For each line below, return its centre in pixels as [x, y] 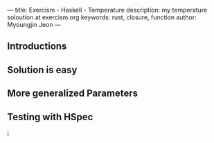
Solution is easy [42, 69]
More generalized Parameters [73, 94]
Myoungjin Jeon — [34, 25]
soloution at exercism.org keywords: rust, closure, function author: [102, 17]
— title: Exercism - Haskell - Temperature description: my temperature [107, 10]
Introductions [37, 47]
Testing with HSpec [50, 117]
